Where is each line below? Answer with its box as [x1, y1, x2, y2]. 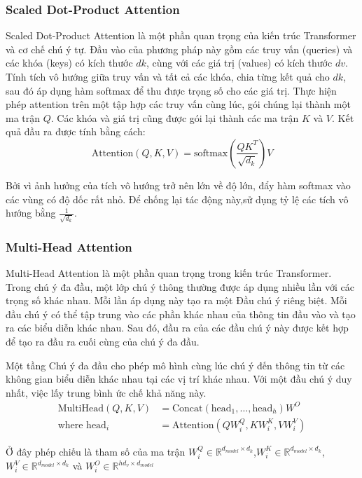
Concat [172, 403, 203, 414]
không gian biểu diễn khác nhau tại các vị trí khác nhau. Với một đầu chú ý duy [6, 371, 352, 386]
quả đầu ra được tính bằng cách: [6, 124, 146, 139]
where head [57, 420, 106, 430]
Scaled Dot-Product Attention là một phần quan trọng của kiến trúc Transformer [6, 28, 356, 43]
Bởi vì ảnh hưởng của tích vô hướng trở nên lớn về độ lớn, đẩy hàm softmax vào [6, 177, 351, 192]
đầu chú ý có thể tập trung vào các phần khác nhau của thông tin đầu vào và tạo [6, 306, 356, 321]
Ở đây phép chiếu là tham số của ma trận [6, 444, 186, 458]
